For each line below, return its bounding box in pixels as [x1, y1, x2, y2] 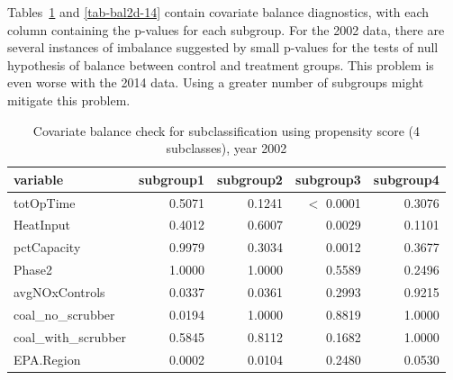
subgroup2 [216, 169, 283, 188]
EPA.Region [14, 349, 81, 368]
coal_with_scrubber [14, 327, 127, 346]
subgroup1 [139, 169, 204, 188]
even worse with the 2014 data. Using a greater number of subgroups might [7, 73, 424, 92]
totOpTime [14, 193, 76, 212]
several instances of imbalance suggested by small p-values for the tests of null [7, 38, 439, 57]
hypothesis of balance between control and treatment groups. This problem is [7, 55, 434, 74]
